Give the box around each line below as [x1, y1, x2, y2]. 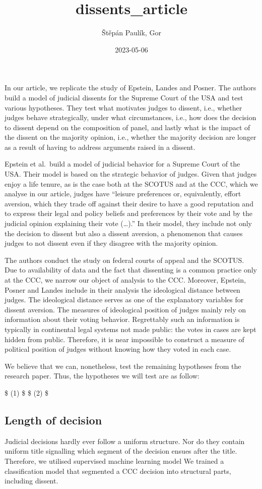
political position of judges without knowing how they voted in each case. [5, 344, 231, 354]
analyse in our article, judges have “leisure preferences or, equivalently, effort [5, 188, 241, 199]
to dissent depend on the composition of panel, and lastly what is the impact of [5, 122, 250, 132]
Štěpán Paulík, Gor [102, 27, 161, 38]
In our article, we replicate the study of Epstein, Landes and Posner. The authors [5, 82, 256, 93]
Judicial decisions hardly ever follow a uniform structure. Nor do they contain [5, 436, 245, 446]
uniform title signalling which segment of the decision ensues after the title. [5, 446, 237, 456]
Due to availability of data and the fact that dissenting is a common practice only [5, 264, 257, 275]
